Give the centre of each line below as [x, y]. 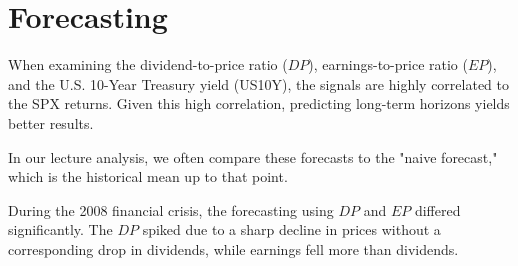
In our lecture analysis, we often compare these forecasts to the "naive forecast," [253, 156]
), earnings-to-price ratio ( [388, 64]
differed [437, 209]
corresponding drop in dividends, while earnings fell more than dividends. [233, 248]
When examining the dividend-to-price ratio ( [148, 64]
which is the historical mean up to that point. [148, 176]
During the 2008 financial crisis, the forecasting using [171, 209]
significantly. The [60, 229]
